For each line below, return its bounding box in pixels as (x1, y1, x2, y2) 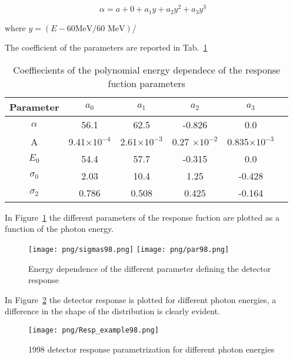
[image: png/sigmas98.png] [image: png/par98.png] (28, 245, 229, 254)
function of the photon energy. (5, 222, 114, 235)
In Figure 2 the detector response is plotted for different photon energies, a (5, 293, 277, 305)
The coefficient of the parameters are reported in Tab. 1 (5, 41, 208, 54)
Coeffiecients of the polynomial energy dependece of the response (13, 62, 281, 77)
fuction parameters (108, 76, 185, 90)
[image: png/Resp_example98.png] (28, 325, 159, 334)
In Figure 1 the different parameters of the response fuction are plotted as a (5, 211, 280, 223)
